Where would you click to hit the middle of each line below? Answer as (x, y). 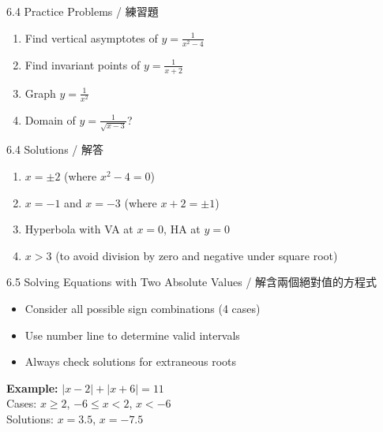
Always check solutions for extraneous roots (131, 361)
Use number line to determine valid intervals (132, 335)
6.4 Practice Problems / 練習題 (83, 11)
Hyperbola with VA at (79, 229)
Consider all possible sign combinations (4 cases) (143, 308)
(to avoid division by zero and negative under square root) (197, 255)
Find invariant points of (83, 64)
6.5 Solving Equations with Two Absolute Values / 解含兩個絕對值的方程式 (192, 282)
